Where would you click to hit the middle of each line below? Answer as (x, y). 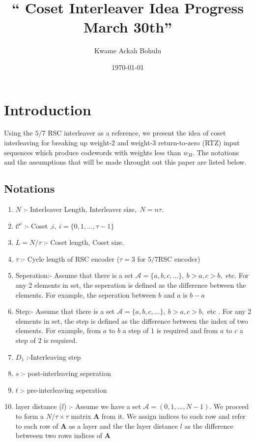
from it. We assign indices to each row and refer (173, 416)
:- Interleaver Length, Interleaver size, (80, 209)
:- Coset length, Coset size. (84, 242)
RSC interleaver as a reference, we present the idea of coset (137, 133)
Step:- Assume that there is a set (65, 311)
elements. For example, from (58, 330)
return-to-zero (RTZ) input (199, 143)
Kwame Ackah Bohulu (128, 51)
